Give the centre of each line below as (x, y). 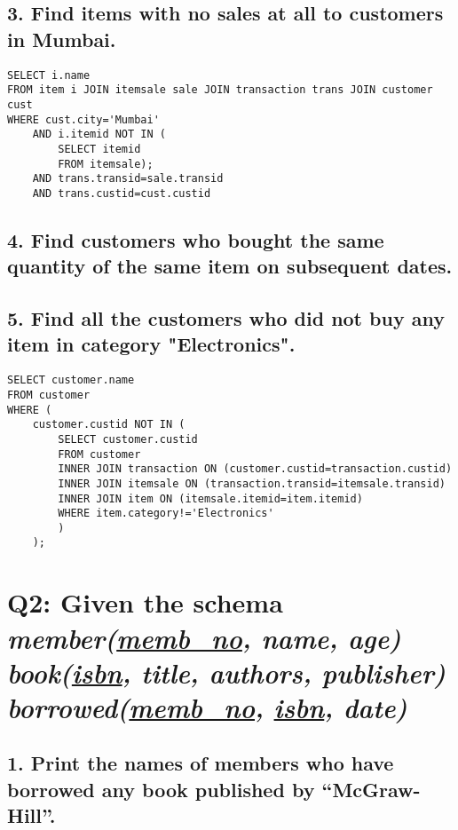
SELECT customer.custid (128, 439)
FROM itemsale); (106, 164)
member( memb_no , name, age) (204, 637)
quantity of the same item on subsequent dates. (230, 266)
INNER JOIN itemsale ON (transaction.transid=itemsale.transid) (252, 483)
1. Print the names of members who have (201, 763)
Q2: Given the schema (145, 602)
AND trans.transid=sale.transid (128, 179)
